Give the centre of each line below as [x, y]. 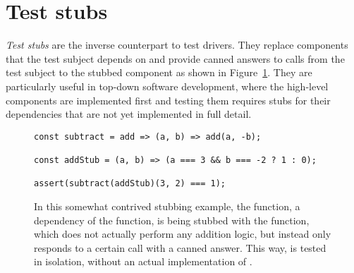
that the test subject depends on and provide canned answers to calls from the [175, 58]
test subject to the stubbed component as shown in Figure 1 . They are [159, 72]
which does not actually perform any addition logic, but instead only [183, 234]
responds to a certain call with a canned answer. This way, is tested [180, 247]
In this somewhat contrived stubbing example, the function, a [167, 206]
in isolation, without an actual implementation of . [143, 261]
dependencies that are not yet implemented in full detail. [129, 114]
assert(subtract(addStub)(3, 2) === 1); [130, 184]
